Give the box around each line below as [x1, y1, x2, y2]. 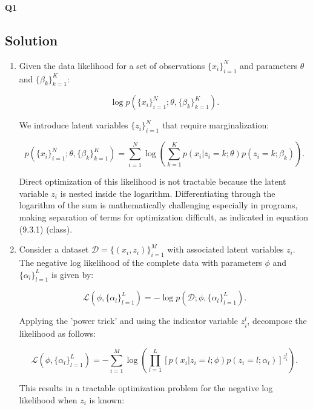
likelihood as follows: [19, 326, 96, 339]
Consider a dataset [19, 243, 89, 256]
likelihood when [19, 393, 77, 406]
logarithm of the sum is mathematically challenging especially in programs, [19, 199, 298, 211]
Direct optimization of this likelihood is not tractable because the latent [19, 175, 286, 188]
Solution [5, 30, 58, 49]
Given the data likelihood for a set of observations [19, 59, 205, 71]
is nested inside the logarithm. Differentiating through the [60, 187, 275, 199]
